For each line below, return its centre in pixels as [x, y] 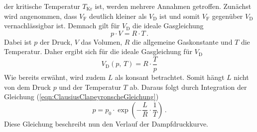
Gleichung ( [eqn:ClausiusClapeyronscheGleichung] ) [81, 97]
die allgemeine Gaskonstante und [182, 41]
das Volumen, [102, 41]
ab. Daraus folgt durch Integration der [188, 87]
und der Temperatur [90, 87]
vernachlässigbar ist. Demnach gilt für [62, 26]
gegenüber [227, 16]
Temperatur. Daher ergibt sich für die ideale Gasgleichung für [98, 51]
